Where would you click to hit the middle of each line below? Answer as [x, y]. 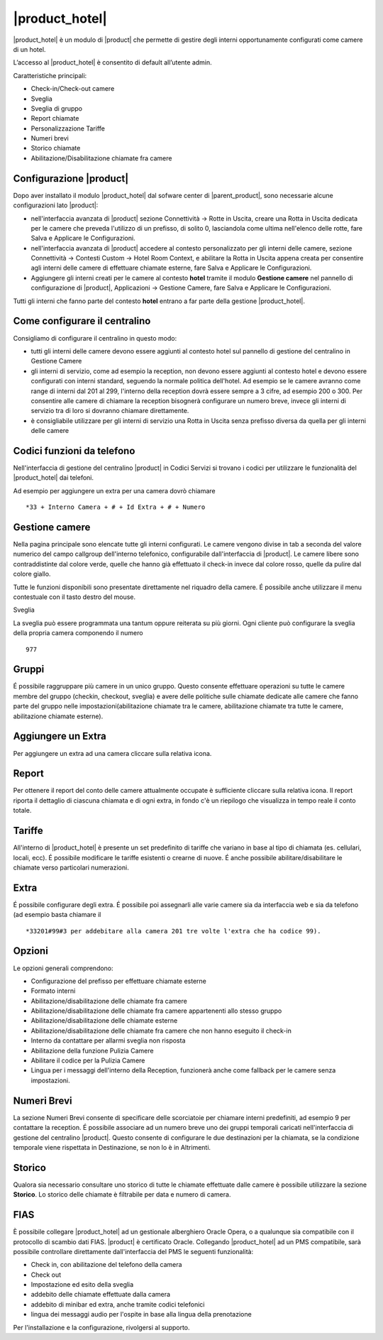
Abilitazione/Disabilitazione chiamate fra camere [101, 158]
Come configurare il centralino [82, 321]
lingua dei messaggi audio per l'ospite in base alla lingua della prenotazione [141, 1314]
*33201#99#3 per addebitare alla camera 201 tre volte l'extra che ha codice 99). [173, 931]
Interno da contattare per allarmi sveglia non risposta [108, 1040]
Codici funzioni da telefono [74, 451]
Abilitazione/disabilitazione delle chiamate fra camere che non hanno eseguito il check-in [161, 1031]
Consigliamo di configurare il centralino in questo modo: [95, 338]
